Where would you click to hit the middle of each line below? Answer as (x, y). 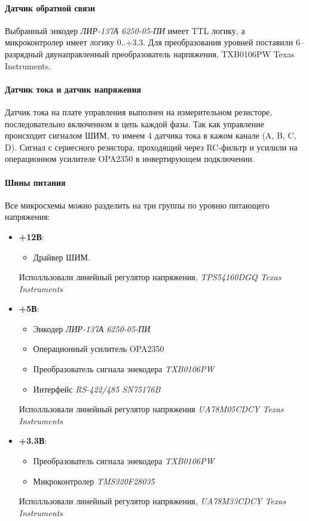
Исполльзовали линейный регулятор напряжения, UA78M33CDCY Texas (152, 501)
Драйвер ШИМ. (62, 257)
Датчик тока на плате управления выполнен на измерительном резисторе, (139, 111)
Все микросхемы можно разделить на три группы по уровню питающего (137, 205)
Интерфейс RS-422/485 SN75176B (97, 389)
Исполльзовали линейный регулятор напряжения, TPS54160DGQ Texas (150, 277)
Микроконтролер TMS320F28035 (94, 481)
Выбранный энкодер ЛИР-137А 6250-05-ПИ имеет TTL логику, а (125, 30)
